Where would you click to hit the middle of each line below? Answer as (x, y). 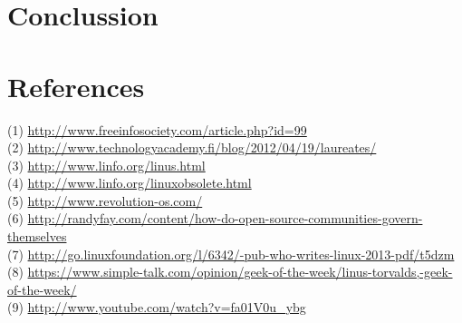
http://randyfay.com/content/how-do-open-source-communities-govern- (225, 218)
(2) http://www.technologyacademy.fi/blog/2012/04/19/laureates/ (192, 147)
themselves (37, 236)
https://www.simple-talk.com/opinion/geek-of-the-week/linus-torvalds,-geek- (240, 272)
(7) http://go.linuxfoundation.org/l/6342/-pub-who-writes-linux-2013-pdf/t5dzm (231, 254)
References (76, 86)
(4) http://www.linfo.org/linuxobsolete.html (130, 183)
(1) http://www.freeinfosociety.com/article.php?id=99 (157, 129)
